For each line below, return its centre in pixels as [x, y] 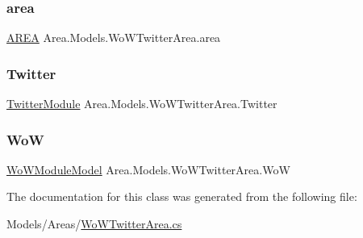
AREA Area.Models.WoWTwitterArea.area [114, 38]
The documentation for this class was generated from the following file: [182, 196]
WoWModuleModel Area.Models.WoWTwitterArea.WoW [148, 169]
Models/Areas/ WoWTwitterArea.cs [94, 224]
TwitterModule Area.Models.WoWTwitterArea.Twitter [142, 104]
